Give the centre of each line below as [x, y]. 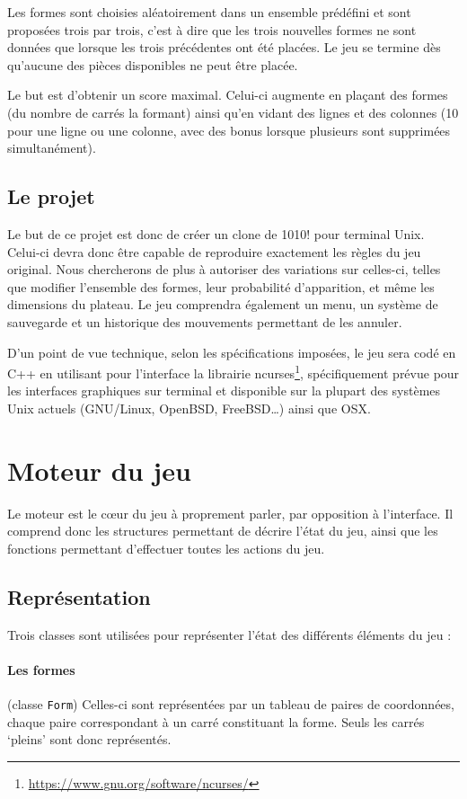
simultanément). [52, 148]
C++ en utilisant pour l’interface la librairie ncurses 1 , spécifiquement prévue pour [233, 372]
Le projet [51, 196]
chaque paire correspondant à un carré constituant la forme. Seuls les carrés [216, 721]
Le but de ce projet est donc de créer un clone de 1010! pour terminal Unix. [216, 233]
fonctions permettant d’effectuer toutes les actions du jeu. [166, 548]
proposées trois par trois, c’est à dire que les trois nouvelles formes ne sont [212, 29]
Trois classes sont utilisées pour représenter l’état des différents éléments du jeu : [229, 634]
